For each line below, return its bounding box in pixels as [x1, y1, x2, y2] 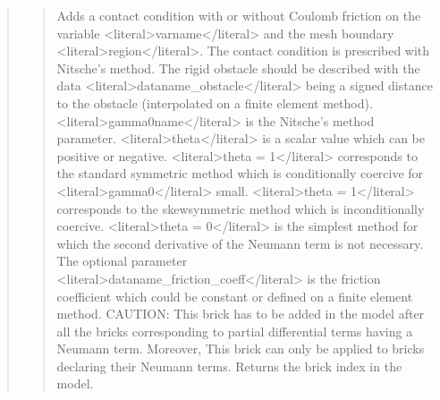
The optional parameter [56, 251, 188, 270]
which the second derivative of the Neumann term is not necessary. [56, 234, 424, 252]
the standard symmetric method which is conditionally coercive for [56, 164, 424, 183]
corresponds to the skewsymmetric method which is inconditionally [56, 199, 425, 217]
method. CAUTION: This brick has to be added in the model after [56, 304, 425, 323]
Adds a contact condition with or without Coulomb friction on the [56, 6, 421, 24]
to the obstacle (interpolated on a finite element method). [56, 93, 373, 112]
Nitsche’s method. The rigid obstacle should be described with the [56, 58, 420, 77]
